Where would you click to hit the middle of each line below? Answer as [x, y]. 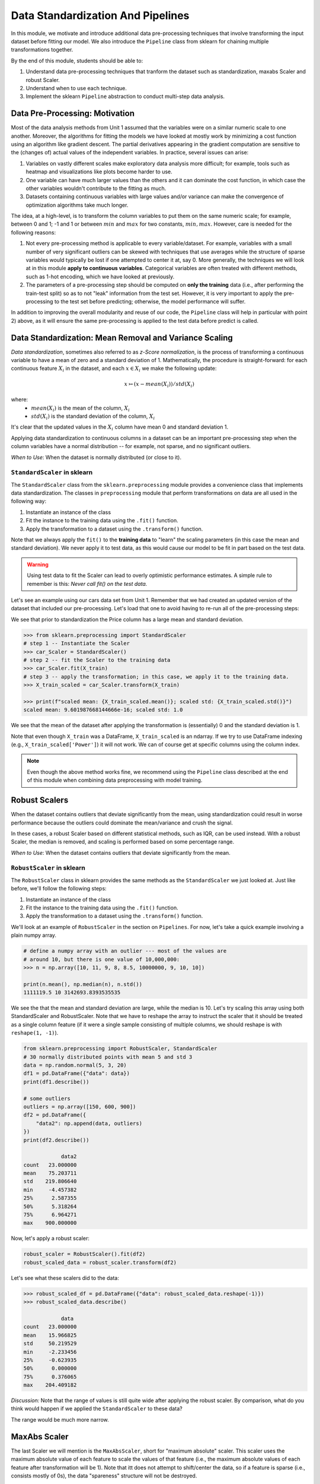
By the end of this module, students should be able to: [77, 61]
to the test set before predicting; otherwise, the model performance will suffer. [150, 302]
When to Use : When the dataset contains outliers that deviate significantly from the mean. [121, 852]
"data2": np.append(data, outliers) [89, 1123]
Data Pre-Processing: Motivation [73, 114]
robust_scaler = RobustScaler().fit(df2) [84, 1254]
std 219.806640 [50, 1182]
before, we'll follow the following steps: [59, 889]
